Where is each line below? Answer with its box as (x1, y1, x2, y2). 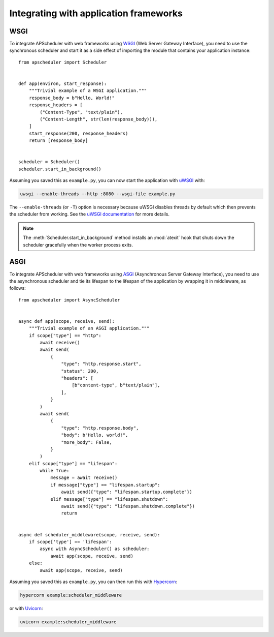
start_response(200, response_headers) (28, 130, 128, 136)
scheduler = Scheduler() (18, 159, 80, 165)
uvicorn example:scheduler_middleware (20, 619, 117, 625)
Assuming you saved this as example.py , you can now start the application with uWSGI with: (9, 177, 205, 184)
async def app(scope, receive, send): (18, 318, 115, 324)
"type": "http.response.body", (61, 425, 139, 431)
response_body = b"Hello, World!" (28, 95, 115, 101)
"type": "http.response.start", (61, 361, 142, 367)
